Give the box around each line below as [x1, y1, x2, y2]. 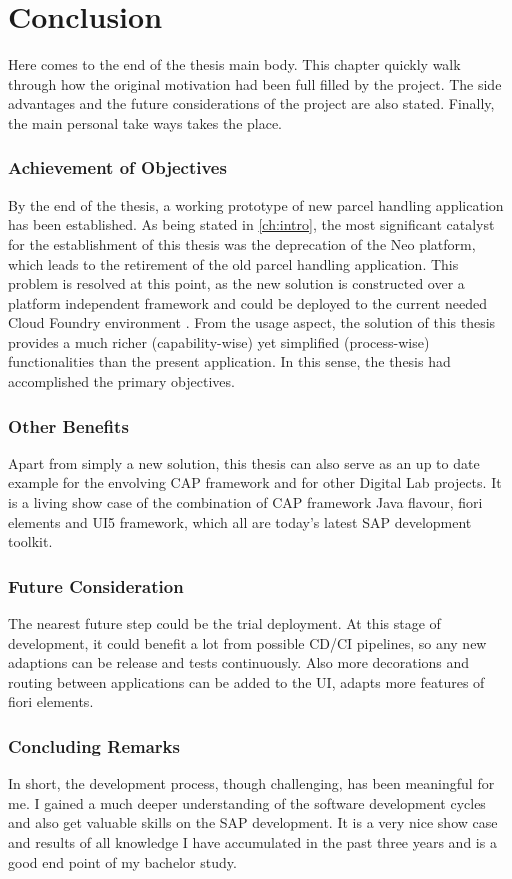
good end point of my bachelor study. [8, 851, 237, 872]
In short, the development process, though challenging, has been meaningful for [8, 773, 495, 794]
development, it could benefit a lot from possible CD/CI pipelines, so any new [8, 632, 487, 653]
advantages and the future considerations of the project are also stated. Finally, [8, 93, 495, 114]
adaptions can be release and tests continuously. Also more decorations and [8, 652, 470, 673]
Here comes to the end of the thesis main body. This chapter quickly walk [8, 54, 461, 75]
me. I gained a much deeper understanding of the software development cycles [8, 792, 486, 813]
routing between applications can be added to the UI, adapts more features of [8, 671, 485, 692]
